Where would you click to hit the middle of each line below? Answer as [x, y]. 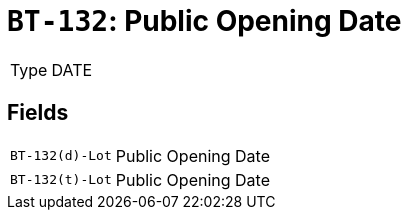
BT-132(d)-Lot [61, 156]
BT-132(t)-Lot [61, 180]
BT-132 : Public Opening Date [204, 21]
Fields [38, 113]
